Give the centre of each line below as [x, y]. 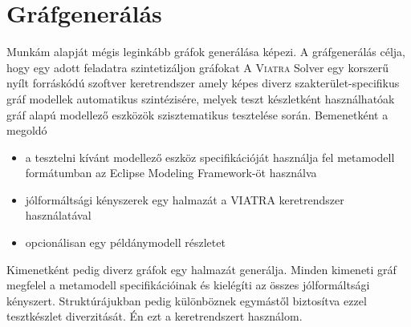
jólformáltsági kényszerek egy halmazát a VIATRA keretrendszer [185, 199]
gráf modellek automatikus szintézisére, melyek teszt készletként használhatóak [201, 98]
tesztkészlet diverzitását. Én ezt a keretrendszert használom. [155, 316]
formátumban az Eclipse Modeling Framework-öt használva [171, 173]
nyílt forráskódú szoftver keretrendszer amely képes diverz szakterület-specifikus [203, 83]
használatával [58, 215]
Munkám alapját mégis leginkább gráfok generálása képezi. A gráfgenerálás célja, [206, 52]
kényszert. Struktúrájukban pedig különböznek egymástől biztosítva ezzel [187, 300]
